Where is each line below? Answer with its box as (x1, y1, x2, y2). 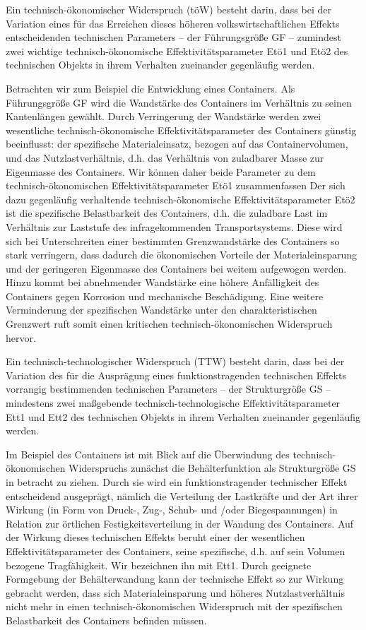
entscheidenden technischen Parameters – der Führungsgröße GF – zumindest (6, 30, 342, 44)
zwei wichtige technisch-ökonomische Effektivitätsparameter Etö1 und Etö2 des (6, 43, 348, 58)
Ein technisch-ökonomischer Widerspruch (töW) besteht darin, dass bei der (6, 2, 331, 16)
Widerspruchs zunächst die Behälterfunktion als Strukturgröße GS (69, 460, 356, 475)
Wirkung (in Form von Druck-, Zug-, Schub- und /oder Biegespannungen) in (6, 502, 338, 517)
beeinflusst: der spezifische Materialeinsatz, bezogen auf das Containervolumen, (6, 136, 348, 151)
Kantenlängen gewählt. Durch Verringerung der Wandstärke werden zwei (6, 109, 321, 124)
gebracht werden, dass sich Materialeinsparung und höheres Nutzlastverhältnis (6, 585, 345, 600)
